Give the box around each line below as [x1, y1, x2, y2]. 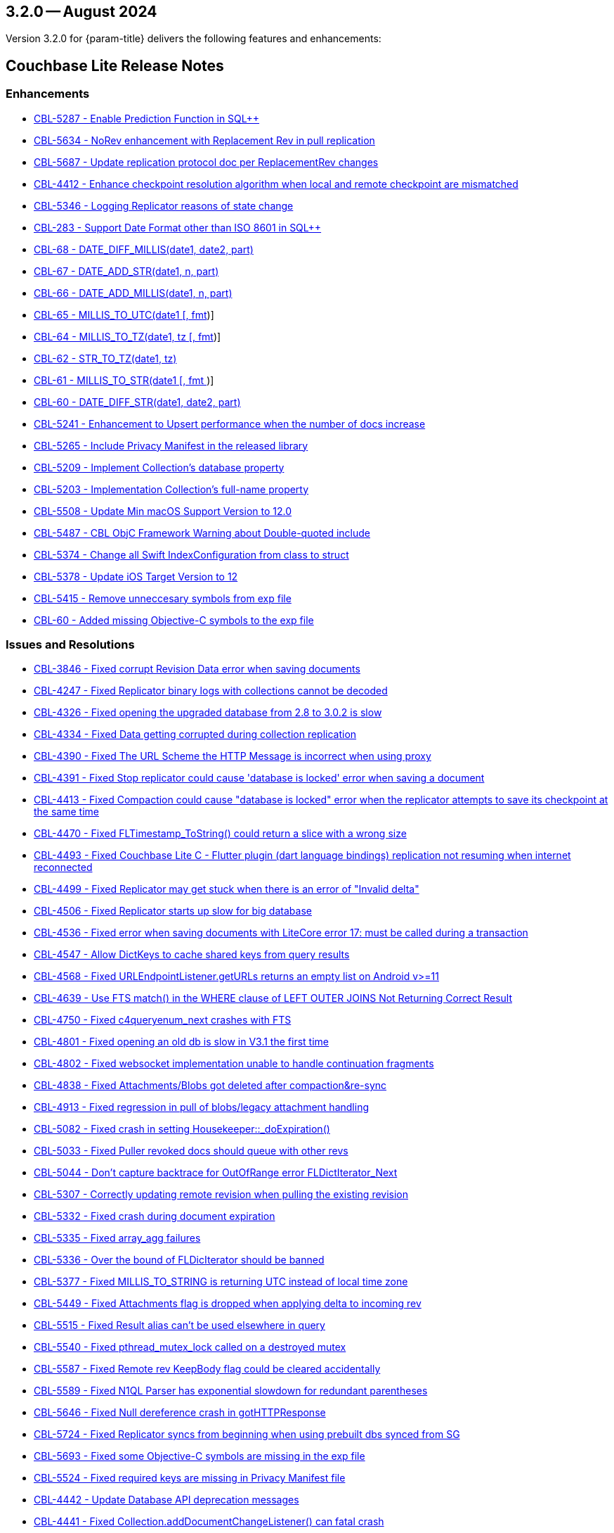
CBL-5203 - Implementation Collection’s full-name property [34, 483, 309, 495]
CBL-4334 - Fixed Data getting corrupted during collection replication [34, 728, 357, 741]
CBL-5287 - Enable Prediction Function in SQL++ [34, 112, 260, 125]
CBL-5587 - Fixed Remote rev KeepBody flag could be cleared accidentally [34, 1363, 381, 1375]
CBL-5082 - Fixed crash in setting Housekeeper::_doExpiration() [34, 1123, 330, 1136]
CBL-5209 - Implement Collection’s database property [34, 461, 285, 473]
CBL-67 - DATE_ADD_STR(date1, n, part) [34, 265, 219, 277]
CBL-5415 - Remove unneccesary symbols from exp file [34, 592, 292, 604]
